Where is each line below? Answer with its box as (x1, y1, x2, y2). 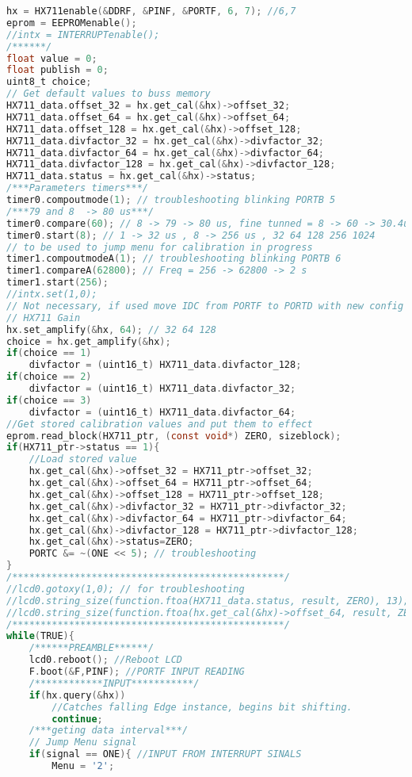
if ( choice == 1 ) (6, 347, 92, 359)
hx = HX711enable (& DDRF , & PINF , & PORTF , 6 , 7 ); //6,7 (6, 6, 296, 17)
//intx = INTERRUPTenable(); (6, 29, 160, 40)
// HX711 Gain (6, 312, 81, 323)
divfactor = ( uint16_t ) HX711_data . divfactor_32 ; (29, 383, 296, 394)
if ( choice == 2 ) (6, 371, 92, 383)
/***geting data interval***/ (29, 725, 189, 737)
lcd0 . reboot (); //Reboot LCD (29, 654, 182, 666)
